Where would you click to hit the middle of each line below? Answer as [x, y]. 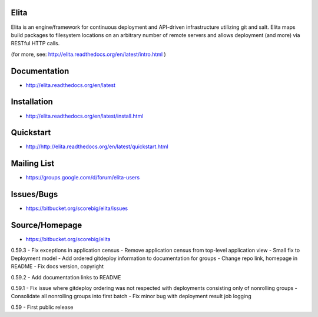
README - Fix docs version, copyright [57, 266]
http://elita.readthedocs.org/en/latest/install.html [85, 116]
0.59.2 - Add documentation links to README [66, 277]
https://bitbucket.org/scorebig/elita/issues [77, 208]
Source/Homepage [47, 226]
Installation [32, 102]
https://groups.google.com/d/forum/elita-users [83, 178]
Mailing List [33, 164]
